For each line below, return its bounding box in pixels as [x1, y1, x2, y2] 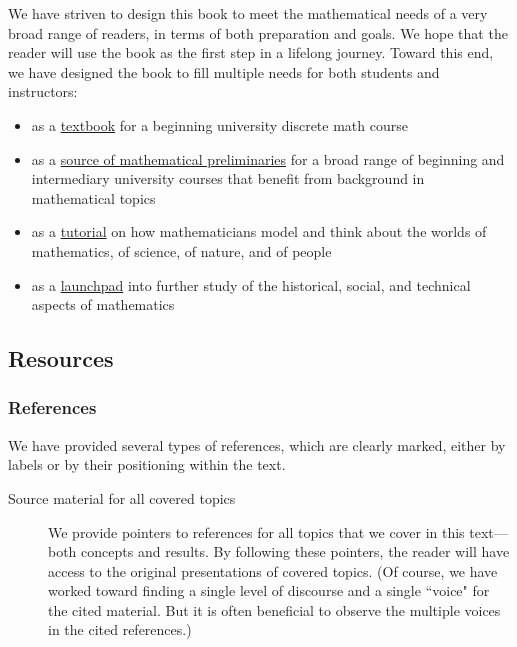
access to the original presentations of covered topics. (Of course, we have [48, 560, 498, 581]
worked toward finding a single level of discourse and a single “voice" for [48, 580, 490, 601]
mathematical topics [31, 187, 156, 208]
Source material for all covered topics [8, 487, 236, 508]
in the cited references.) [48, 619, 192, 640]
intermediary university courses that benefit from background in [31, 168, 425, 189]
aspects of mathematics [31, 294, 175, 315]
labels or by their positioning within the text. [8, 454, 286, 475]
